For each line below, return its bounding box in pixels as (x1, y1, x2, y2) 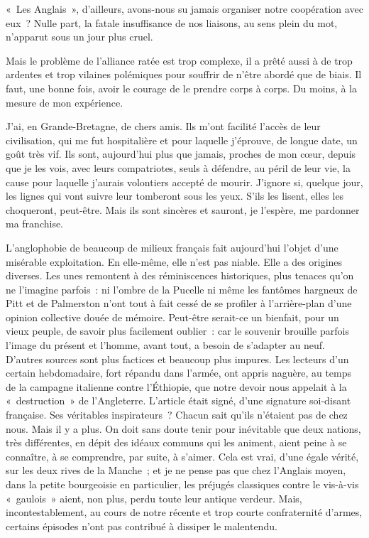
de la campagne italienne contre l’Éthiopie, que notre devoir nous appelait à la (6, 379, 347, 394)
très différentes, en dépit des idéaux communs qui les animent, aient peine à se (6, 435, 347, 450)
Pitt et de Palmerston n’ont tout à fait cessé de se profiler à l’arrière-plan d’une (6, 296, 352, 311)
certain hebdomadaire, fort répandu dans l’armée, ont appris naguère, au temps (6, 365, 352, 380)
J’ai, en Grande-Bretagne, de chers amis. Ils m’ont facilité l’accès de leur (6, 119, 321, 134)
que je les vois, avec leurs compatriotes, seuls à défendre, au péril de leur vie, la (6, 160, 351, 175)
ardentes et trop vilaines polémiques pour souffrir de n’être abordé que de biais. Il (6, 67, 362, 82)
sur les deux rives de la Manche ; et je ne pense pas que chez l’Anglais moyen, (6, 463, 346, 478)
